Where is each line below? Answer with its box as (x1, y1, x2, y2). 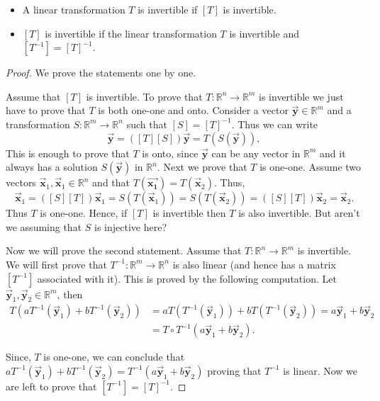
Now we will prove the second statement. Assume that (6, 243, 242, 258)
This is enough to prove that (6, 145, 130, 160)
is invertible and (229, 26, 299, 40)
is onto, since (142, 145, 199, 160)
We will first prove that (6, 256, 107, 271)
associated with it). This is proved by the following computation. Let (37, 271, 337, 286)
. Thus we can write (231, 116, 318, 131)
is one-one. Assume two (259, 159, 362, 174)
